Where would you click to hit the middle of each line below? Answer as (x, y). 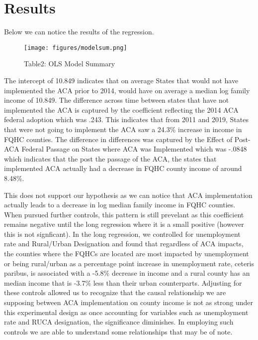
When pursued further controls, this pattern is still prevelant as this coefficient (124, 214)
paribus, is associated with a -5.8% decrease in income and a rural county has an (127, 273)
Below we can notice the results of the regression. (79, 32)
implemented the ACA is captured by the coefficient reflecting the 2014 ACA (121, 109)
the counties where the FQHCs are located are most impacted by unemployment (127, 254)
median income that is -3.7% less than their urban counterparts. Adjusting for (123, 282)
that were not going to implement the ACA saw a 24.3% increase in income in (123, 129)
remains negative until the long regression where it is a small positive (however (124, 224)
